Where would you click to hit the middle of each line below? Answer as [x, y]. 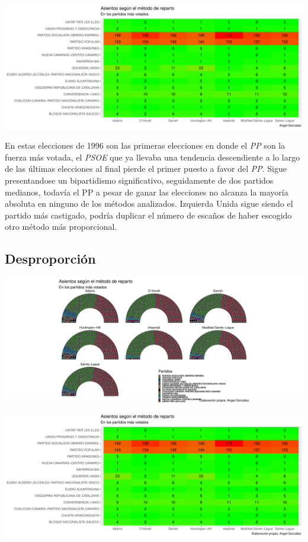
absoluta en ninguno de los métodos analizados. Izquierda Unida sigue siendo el [149, 203]
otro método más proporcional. [61, 227]
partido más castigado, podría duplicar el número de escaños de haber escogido [148, 215]
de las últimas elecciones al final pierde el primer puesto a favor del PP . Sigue [146, 169]
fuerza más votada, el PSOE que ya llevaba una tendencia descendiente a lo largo [153, 157]
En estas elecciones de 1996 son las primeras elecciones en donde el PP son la [145, 145]
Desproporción [50, 259]
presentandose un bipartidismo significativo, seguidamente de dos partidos [139, 180]
